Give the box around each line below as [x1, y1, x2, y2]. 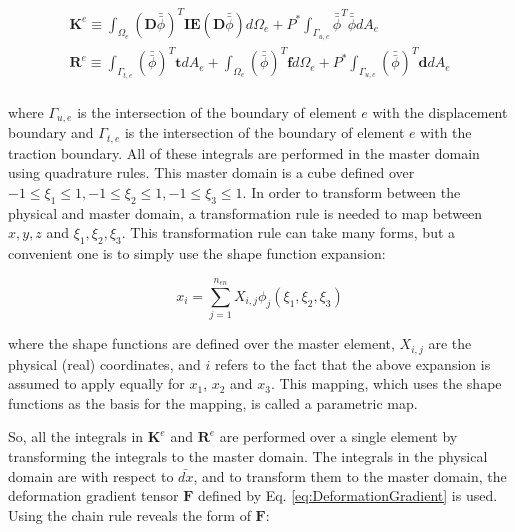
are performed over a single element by [219, 426, 458, 447]
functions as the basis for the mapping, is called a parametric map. [8, 392, 418, 413]
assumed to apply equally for [8, 373, 185, 394]
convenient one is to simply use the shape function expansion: [8, 243, 386, 264]
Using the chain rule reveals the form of [8, 504, 251, 525]
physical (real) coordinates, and [8, 353, 201, 374]
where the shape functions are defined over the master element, [8, 333, 395, 354]
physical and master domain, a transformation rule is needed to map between [8, 202, 483, 223]
